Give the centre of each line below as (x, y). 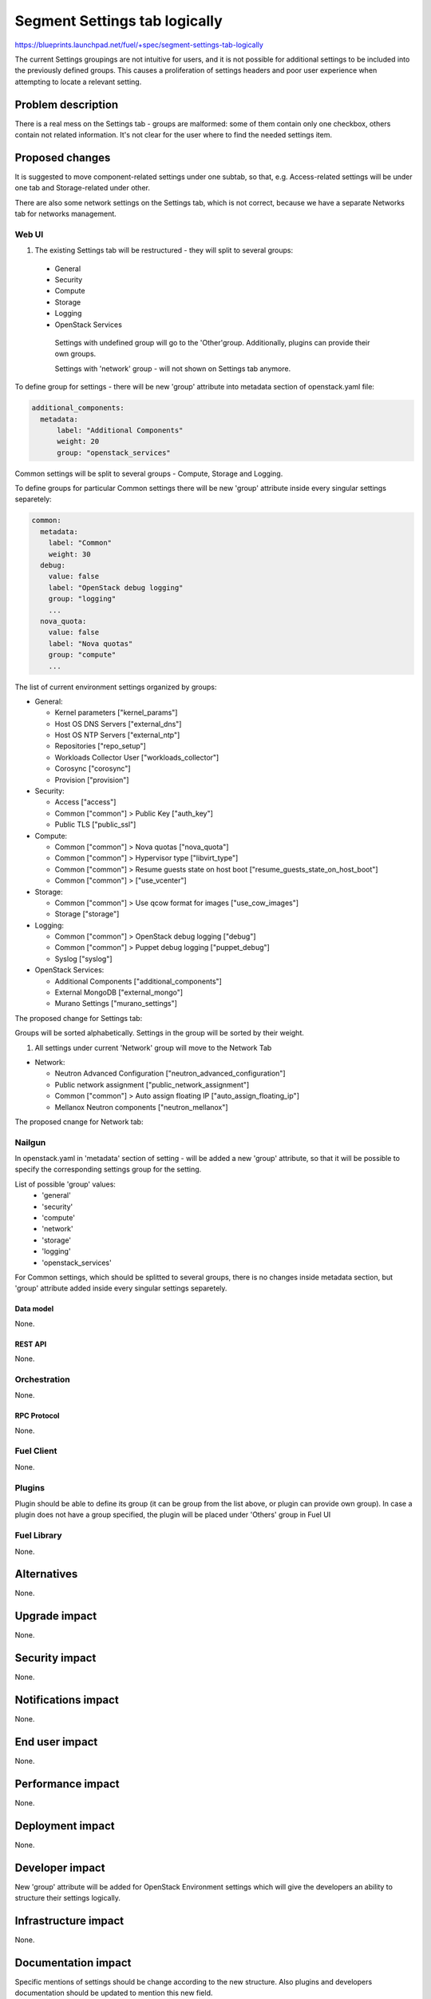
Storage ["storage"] (87, 914)
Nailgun (30, 1142)
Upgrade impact (56, 1616)
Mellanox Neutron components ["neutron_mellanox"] (141, 1107)
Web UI (29, 234)
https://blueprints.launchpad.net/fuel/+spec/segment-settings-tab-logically (139, 45)
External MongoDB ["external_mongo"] (119, 992)
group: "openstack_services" (114, 453)
